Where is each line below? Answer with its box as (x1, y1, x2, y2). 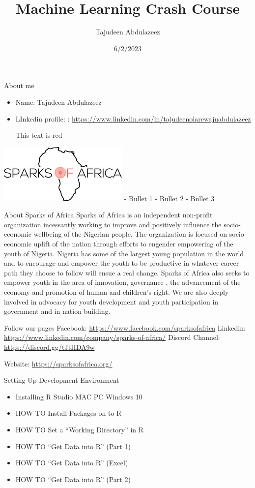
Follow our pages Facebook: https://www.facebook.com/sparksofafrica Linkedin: (4, 322, 246, 333)
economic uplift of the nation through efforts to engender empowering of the (4, 239, 233, 249)
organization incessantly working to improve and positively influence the (4, 219, 222, 229)
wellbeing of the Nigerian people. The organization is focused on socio (33, 229, 244, 239)
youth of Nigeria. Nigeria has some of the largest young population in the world (4, 248, 244, 258)
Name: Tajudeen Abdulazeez (15, 96, 102, 107)
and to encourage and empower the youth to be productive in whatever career (4, 258, 239, 268)
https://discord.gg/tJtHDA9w (4, 342, 95, 352)
